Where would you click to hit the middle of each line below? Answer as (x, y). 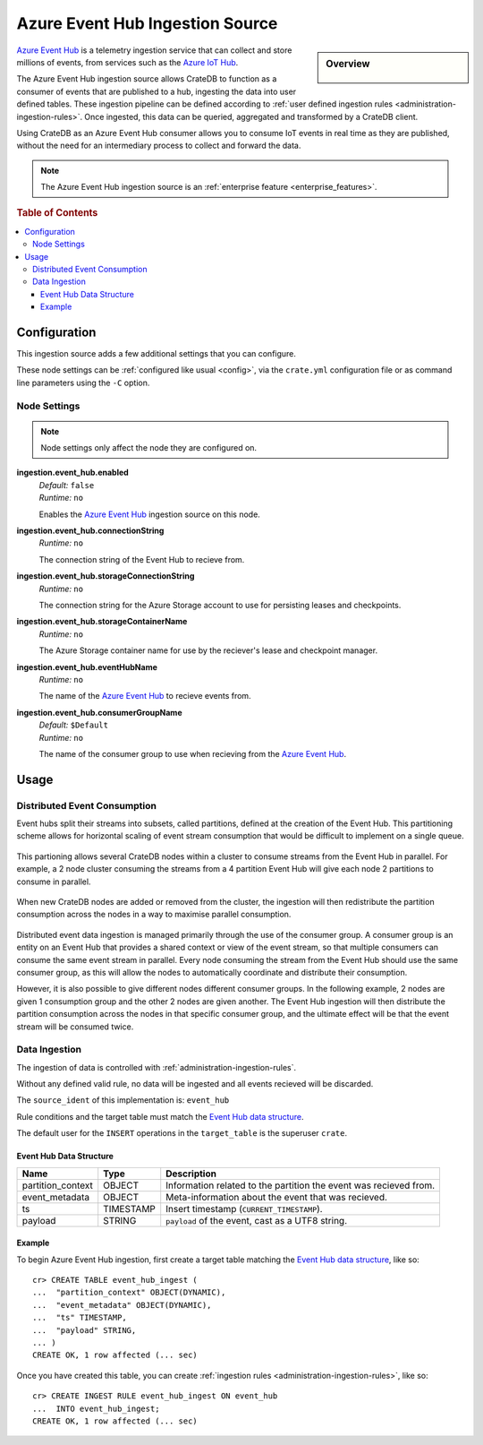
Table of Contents (57, 213)
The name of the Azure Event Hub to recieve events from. (145, 696)
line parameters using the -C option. (83, 383)
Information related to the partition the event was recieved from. (301, 1185)
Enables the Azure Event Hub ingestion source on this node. (150, 514)
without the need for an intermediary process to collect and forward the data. (159, 146)
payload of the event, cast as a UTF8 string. (257, 1220)
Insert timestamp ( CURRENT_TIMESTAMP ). (244, 1208)
